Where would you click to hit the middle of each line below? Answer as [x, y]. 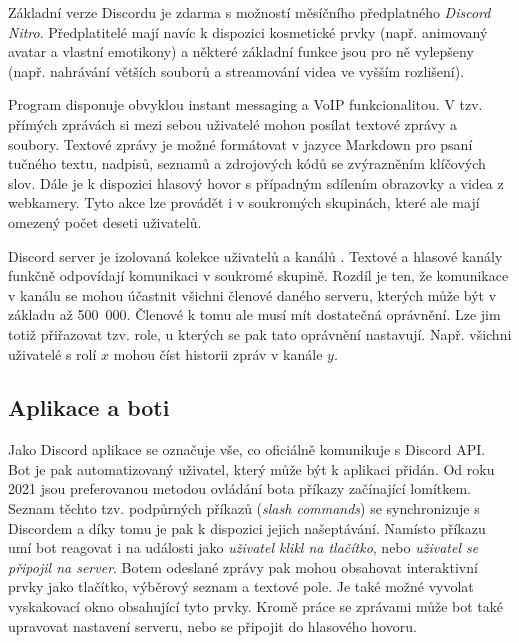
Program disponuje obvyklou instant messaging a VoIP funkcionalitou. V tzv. [245, 104]
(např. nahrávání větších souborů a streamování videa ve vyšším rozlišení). [236, 70]
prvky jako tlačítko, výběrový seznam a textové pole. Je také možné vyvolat [241, 586]
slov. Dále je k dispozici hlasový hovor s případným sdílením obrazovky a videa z [256, 182]
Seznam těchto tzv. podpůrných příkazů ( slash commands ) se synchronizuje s [244, 508]
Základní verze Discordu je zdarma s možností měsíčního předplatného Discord [249, 12]
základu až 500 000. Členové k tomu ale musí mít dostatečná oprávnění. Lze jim [254, 314]
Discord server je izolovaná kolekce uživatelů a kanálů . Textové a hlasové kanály [255, 255]
